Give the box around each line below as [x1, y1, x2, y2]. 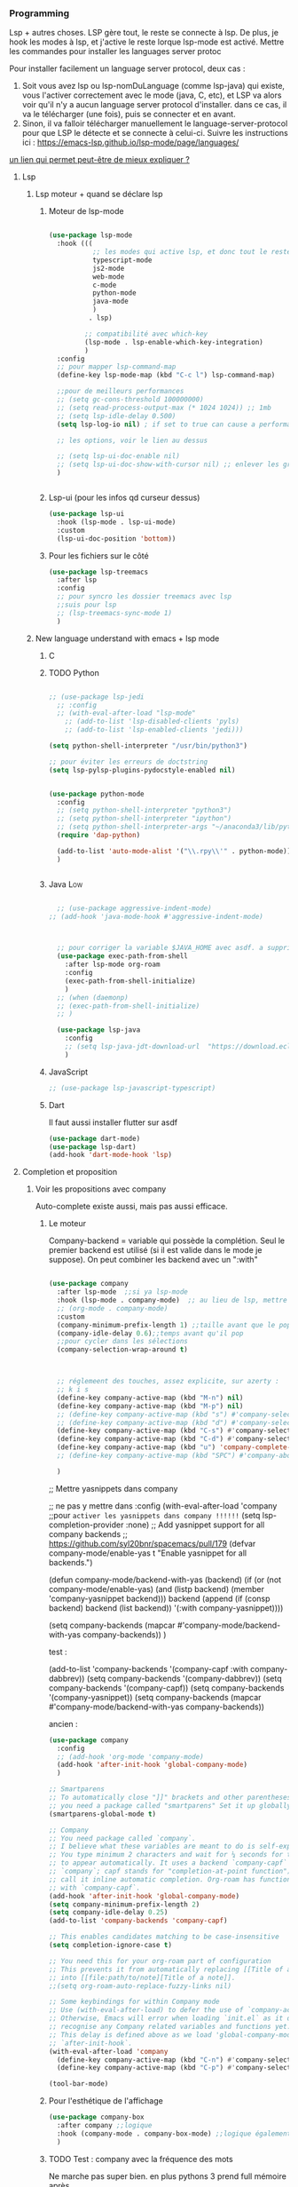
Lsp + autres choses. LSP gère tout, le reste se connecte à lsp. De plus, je [9, 28, 279, 38]
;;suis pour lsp [56, 600, 117, 610]
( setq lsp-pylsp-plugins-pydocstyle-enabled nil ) [48, 765, 236, 774]
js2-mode [92, 264, 125, 273]
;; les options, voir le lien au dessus [56, 436, 208, 445]
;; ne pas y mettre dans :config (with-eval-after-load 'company [48, 1500, 278, 1511]
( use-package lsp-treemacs [48, 567, 149, 576]
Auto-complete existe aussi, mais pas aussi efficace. [35, 1201, 228, 1212]
